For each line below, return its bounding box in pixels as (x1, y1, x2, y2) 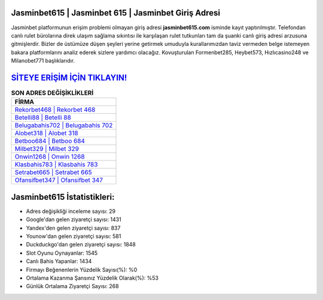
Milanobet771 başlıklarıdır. (11, 57, 75, 64)
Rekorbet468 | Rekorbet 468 (14, 106, 96, 114)
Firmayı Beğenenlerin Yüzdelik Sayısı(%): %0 (26, 266, 138, 273)
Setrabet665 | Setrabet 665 (14, 168, 92, 177)
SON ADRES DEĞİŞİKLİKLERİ (11, 89, 94, 97)
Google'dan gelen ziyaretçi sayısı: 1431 (26, 216, 122, 223)
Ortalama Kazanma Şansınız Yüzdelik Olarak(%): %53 (26, 274, 159, 282)
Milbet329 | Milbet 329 (14, 145, 79, 153)
